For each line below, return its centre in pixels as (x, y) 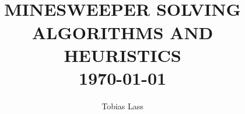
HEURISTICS (123, 55)
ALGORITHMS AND (123, 32)
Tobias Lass (123, 106)
